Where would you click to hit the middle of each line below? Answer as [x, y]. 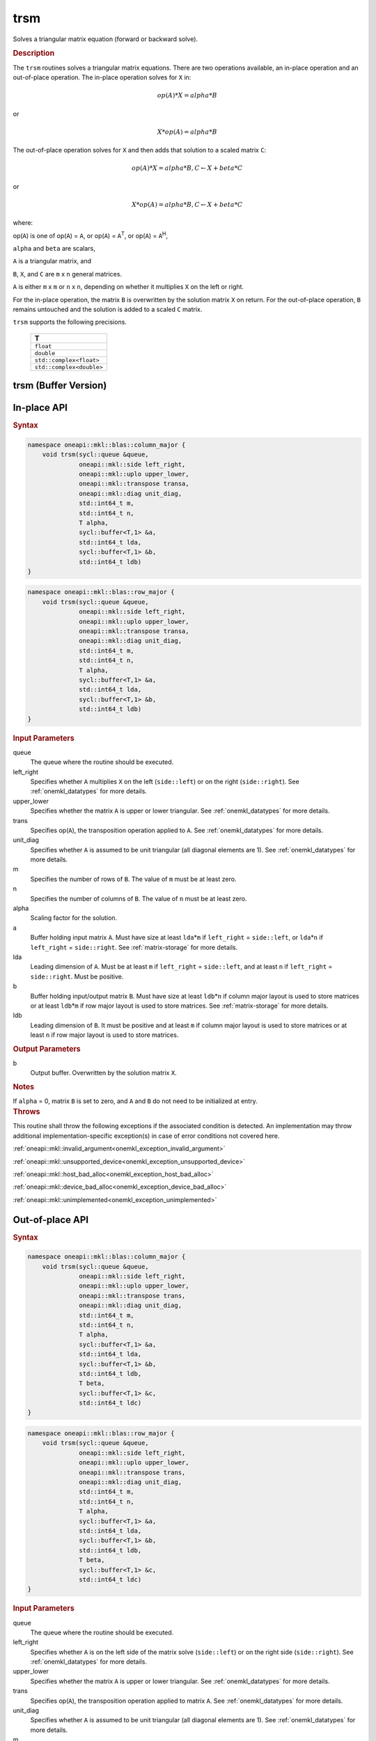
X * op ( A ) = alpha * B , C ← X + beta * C [187, 204]
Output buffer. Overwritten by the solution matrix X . [103, 1073]
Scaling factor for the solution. [74, 918]
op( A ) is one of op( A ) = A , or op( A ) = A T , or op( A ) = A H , [91, 235]
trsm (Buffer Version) [60, 385]
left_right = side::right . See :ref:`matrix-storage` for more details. [134, 947]
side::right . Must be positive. [77, 976]
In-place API [40, 408]
